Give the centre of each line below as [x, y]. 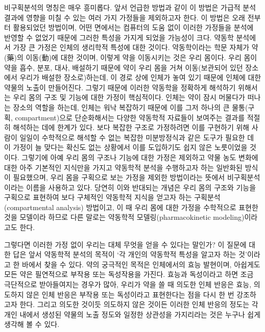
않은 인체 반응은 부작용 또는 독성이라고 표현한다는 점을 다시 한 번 [130, 294]
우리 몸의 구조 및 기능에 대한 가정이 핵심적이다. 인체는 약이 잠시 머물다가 [129, 97]
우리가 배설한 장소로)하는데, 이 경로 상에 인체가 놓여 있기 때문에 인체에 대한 [140, 77]
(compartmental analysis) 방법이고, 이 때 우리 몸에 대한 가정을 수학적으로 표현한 [131, 207]
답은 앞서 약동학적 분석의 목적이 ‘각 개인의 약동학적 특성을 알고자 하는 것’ [130, 254]
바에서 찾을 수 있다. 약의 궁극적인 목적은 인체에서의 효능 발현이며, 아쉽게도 [141, 264]
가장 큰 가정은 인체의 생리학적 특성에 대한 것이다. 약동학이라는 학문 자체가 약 [136, 47]
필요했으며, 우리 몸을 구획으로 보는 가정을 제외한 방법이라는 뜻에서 [119, 177]
